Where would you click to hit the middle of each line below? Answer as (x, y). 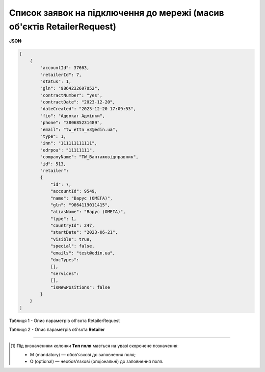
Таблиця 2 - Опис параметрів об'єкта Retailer (57, 330)
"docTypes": (65, 260)
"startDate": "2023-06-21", (84, 232)
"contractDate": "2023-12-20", (78, 102)
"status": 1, (56, 81)
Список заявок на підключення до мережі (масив (117, 13)
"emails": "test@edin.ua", (83, 253)
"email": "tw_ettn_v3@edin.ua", (79, 129)
